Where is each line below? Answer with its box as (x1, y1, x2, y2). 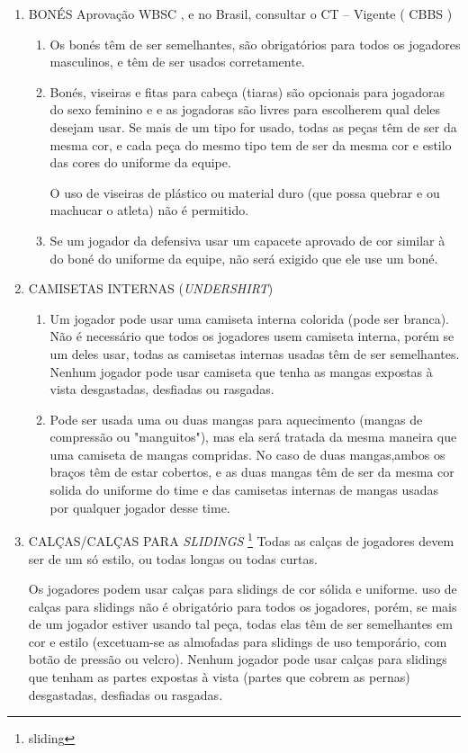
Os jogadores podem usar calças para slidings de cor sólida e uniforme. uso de (28, 579, 457, 598)
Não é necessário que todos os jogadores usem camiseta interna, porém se (49, 327, 454, 345)
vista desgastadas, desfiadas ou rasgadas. (49, 380, 274, 399)
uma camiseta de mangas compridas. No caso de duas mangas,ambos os (49, 444, 445, 463)
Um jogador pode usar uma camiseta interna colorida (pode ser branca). (49, 309, 450, 327)
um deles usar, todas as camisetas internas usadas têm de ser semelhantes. (49, 344, 460, 363)
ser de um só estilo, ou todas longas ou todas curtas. (28, 549, 318, 568)
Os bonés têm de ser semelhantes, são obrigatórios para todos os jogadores (49, 34, 461, 53)
